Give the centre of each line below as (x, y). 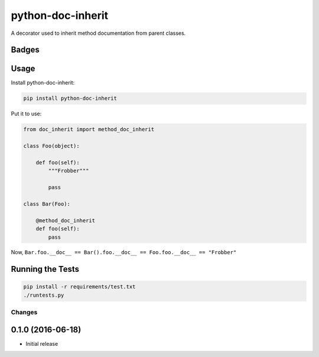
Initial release (42, 343)
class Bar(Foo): (47, 204)
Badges (25, 50)
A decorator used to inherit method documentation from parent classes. (98, 33)
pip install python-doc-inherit (70, 98)
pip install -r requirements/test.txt (79, 287)
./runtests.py (44, 295)
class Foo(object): (51, 146)
